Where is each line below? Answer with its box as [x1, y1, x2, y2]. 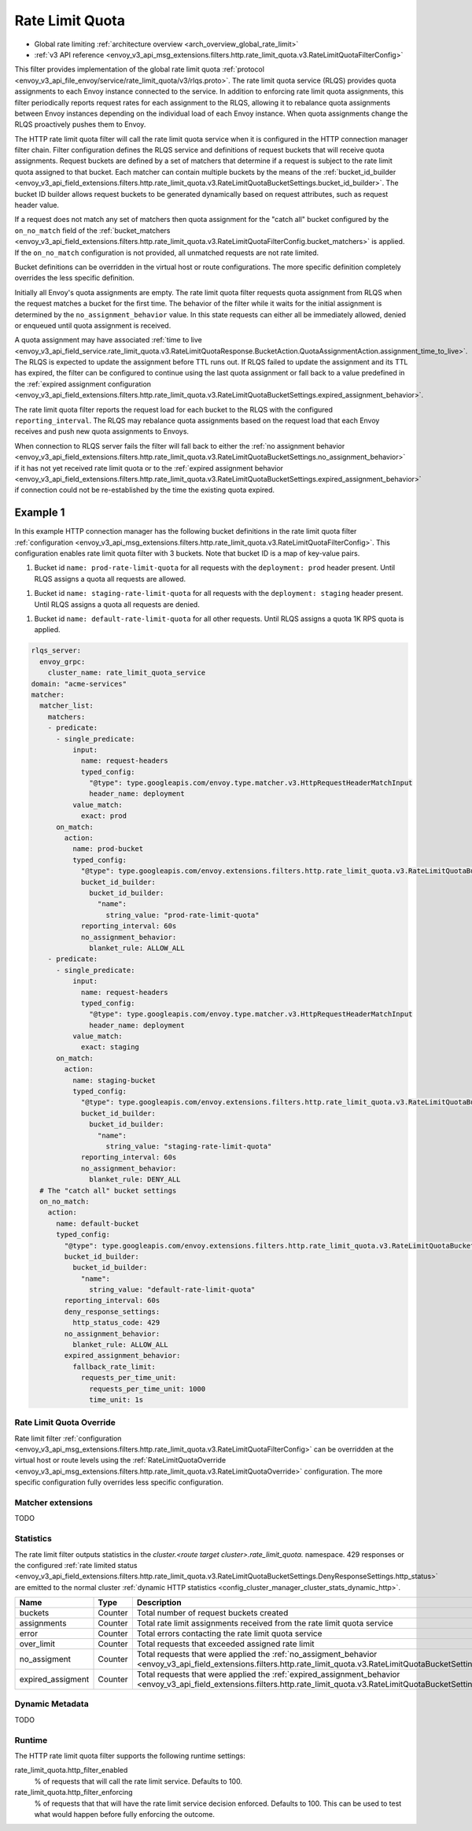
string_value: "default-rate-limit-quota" [89, 1285, 256, 1294]
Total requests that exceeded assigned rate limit [136, 1638, 315, 1649]
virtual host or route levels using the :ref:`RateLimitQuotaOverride [14, 1456, 227, 1465]
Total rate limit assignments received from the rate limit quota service [136, 1618, 393, 1629]
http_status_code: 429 [72, 1319, 160, 1327]
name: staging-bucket [72, 1075, 157, 1085]
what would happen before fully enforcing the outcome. [34, 1809, 216, 1818]
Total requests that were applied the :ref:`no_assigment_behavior [136, 1649, 378, 1660]
